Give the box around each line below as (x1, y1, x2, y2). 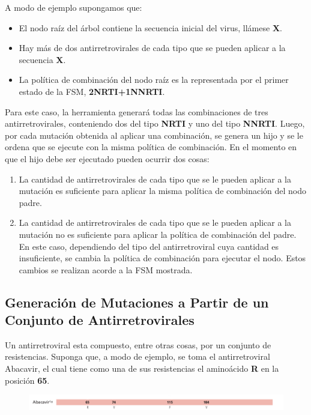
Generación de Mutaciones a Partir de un (5, 292, 269, 311)
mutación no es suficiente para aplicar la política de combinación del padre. (19, 228, 297, 240)
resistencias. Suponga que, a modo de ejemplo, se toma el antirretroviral (5, 350, 270, 363)
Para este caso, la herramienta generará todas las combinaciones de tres (5, 105, 268, 118)
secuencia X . (19, 53, 66, 65)
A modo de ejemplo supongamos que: (5, 1, 142, 13)
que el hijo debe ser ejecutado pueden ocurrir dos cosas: (5, 152, 210, 165)
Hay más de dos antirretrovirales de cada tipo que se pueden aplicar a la (19, 41, 286, 54)
